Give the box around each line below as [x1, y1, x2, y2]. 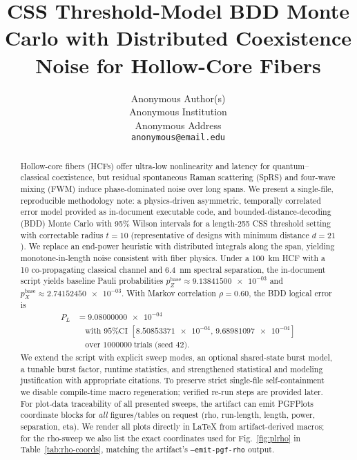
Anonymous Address [135, 117, 222, 132]
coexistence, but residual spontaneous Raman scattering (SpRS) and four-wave [52, 171, 336, 183]
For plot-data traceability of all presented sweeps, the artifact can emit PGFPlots [20, 397, 314, 409]
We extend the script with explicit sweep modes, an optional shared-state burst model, [20, 352, 333, 363]
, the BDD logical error [249, 287, 332, 298]
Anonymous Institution [129, 104, 227, 119]
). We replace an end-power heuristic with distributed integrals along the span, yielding [20, 240, 335, 252]
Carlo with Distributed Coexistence [5, 23, 351, 52]
